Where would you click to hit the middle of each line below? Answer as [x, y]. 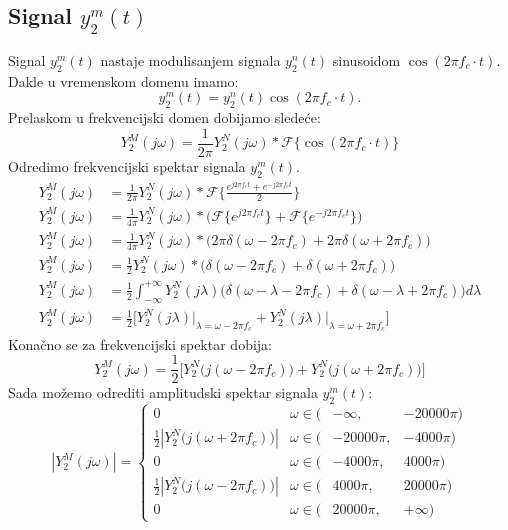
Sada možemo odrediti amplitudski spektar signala [163, 392]
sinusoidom [366, 60]
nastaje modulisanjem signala [190, 60]
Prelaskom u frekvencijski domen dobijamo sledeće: [164, 117]
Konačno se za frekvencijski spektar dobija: [140, 343]
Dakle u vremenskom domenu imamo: [123, 80]
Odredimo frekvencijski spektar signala [127, 165]
